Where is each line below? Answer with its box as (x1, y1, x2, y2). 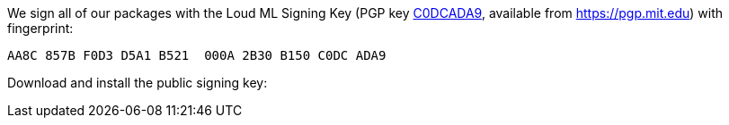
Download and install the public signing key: (7, 75, 268, 90)
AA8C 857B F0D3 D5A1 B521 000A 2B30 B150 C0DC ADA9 (7, 48, 387, 62)
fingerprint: (7, 21, 74, 36)
